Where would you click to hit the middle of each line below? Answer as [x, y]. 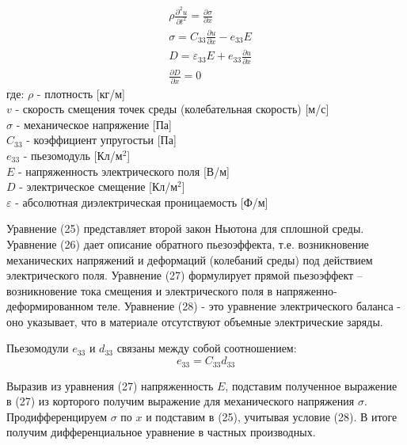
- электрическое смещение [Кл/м [99, 186]
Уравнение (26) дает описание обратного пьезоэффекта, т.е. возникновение [188, 243]
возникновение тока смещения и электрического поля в [140, 290]
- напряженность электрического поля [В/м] [124, 171]
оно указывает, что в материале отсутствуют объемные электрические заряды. [195, 321]
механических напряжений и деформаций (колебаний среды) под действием [190, 259]
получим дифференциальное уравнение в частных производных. [161, 432]
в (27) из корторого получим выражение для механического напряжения [181, 401]
